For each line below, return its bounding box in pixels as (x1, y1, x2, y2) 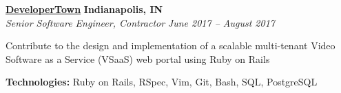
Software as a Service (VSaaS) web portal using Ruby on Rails (6, 51, 270, 66)
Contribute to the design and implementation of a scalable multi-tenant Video (6, 38, 335, 53)
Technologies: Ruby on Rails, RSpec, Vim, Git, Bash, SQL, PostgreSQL (6, 75, 318, 89)
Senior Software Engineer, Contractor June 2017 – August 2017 (6, 15, 275, 29)
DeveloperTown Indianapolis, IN (6, 2, 163, 16)
